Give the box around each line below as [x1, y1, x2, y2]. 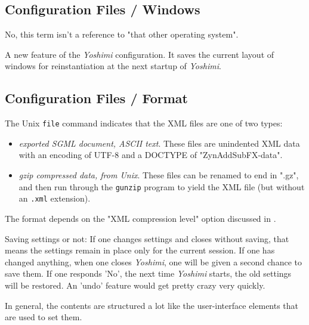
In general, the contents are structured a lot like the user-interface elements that [5, 299, 299, 311]
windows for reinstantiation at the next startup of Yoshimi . [5, 60, 221, 72]
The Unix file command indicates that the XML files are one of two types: [5, 117, 283, 129]
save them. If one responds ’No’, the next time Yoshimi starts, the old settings [5, 267, 292, 280]
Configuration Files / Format [5, 89, 188, 107]
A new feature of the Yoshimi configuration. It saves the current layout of [5, 48, 274, 60]
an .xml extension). [18, 192, 91, 205]
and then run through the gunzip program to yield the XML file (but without [18, 180, 305, 193]
